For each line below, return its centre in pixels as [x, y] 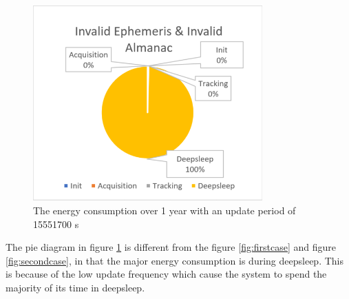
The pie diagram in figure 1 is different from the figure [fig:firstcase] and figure [171, 247]
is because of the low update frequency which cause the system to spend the [166, 274]
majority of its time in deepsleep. [75, 288]
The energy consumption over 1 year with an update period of [165, 210]
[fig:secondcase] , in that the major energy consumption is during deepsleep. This [174, 260]
